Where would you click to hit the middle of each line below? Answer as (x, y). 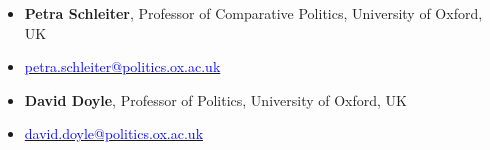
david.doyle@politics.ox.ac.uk (114, 133)
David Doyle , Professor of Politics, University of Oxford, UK (215, 99)
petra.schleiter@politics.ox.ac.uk (122, 66)
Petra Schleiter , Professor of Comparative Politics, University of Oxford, (253, 13)
